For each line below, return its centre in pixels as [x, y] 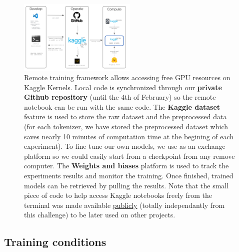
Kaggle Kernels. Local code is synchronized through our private [123, 87]
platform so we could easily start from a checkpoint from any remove [129, 156]
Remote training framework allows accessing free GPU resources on [127, 77]
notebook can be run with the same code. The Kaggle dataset [122, 106]
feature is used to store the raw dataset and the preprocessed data [125, 116]
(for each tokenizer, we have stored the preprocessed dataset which [126, 127]
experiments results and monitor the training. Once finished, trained [129, 176]
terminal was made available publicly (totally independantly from [124, 205]
